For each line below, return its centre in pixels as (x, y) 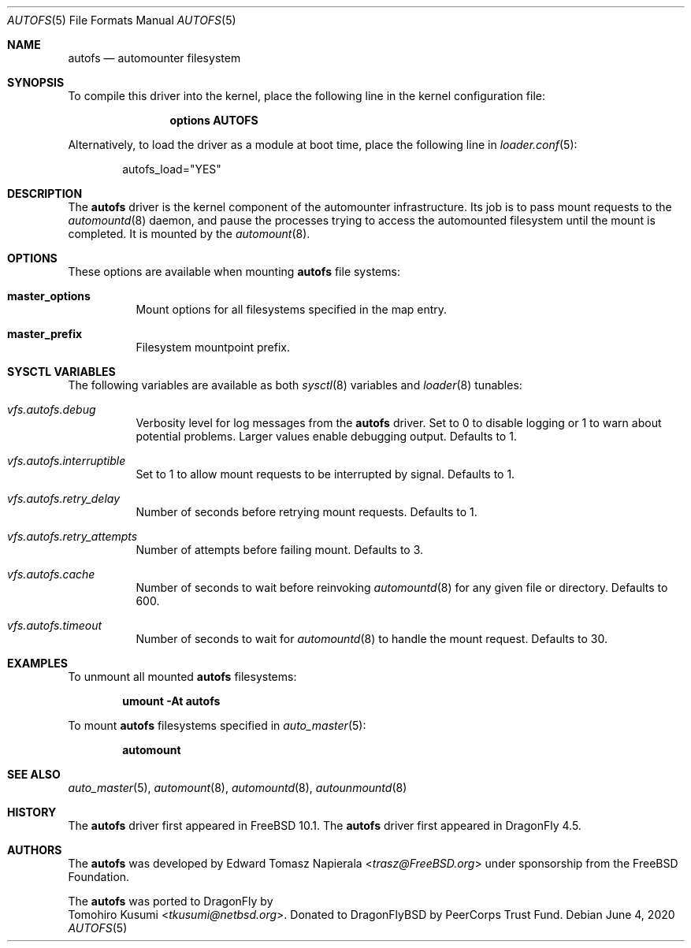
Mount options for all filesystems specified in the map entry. (292, 309)
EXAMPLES (37, 663)
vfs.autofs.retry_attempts (72, 536)
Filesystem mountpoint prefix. (213, 347)
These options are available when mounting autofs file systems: (234, 271)
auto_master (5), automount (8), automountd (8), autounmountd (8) (238, 788)
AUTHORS (35, 850)
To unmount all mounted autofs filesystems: (182, 677)
